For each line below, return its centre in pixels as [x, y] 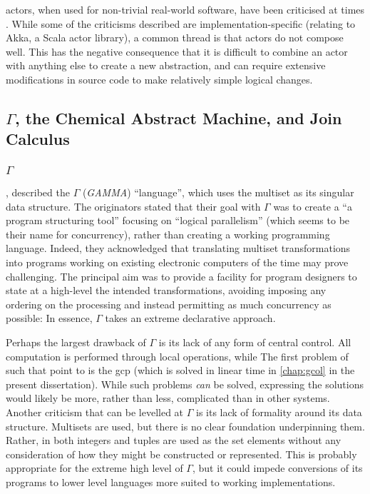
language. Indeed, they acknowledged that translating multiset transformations [178, 248]
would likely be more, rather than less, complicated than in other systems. [168, 398]
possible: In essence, [49, 318]
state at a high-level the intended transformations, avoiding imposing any [166, 290]
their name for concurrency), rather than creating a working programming [168, 234]
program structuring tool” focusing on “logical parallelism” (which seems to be [178, 220]
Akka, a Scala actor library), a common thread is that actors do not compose [175, 37]
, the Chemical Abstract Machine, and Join [178, 117]
